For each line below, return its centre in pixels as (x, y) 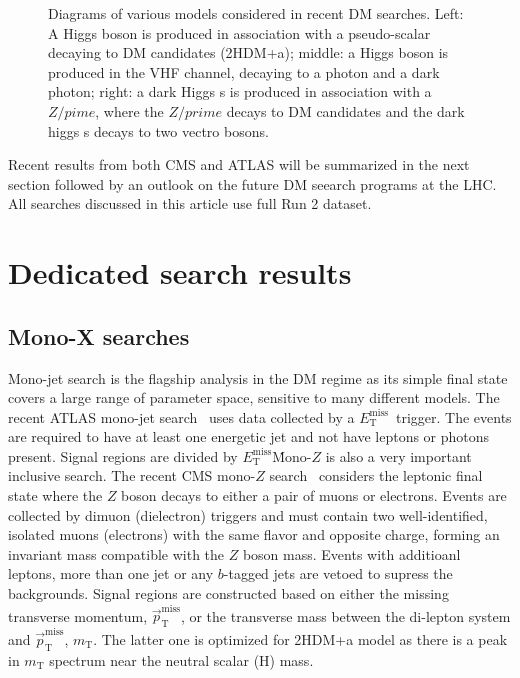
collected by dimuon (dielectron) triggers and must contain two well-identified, (248, 514)
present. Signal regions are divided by (123, 455)
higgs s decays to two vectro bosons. (158, 130)
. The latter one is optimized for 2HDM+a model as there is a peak (300, 638)
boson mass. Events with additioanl (351, 553)
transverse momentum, (78, 615)
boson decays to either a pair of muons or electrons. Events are (314, 495)
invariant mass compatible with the (116, 553)
